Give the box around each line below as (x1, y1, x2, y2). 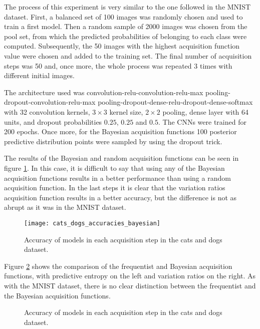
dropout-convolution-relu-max (4, 97, 96, 107)
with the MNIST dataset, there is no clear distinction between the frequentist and (4, 280, 256, 290)
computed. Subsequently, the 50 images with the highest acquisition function (4, 41, 240, 51)
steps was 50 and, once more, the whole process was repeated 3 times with (4, 60, 232, 71)
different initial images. (4, 70, 75, 81)
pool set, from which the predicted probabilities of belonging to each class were (4, 31, 247, 41)
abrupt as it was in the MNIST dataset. (4, 202, 126, 212)
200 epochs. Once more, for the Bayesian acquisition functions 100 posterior (4, 126, 237, 137)
